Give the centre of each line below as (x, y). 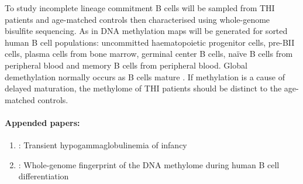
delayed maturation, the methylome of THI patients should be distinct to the (143, 88)
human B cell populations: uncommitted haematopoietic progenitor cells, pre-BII (150, 42)
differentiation (44, 176)
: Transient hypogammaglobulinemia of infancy (103, 145)
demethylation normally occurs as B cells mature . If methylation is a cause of (145, 76)
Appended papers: (42, 122)
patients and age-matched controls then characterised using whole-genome (137, 19)
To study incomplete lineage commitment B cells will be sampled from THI (140, 8)
